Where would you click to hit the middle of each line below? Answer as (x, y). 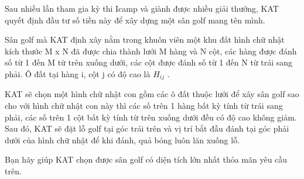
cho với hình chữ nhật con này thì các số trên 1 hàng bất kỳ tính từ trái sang (144, 106)
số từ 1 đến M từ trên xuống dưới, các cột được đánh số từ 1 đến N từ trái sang (149, 62)
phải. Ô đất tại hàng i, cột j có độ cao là (78, 73)
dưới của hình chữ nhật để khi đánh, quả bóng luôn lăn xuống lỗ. (122, 140)
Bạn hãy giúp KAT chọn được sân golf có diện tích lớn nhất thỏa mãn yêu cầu (146, 159)
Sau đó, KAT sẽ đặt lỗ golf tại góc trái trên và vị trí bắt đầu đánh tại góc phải (147, 128)
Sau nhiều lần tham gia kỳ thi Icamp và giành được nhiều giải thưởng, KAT (142, 8)
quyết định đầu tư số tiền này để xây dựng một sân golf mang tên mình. (135, 20)
